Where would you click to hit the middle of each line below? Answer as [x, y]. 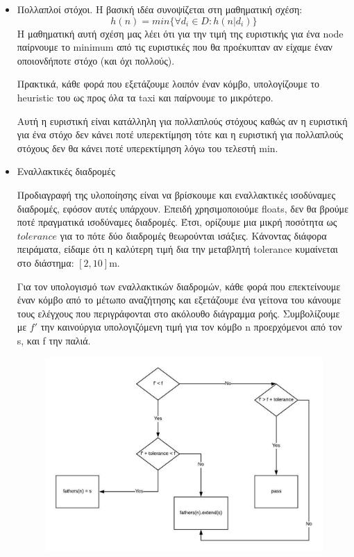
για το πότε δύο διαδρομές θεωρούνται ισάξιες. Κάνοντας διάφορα [193, 235]
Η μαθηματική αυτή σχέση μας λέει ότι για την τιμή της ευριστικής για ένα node [180, 33]
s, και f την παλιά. [54, 340]
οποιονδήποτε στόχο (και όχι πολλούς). [96, 60]
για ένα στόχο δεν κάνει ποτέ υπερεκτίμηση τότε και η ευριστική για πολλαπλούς [180, 134]
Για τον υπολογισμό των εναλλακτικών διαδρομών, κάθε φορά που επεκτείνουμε [179, 286]
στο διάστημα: [45, 262]
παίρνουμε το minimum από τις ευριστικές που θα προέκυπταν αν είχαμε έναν [175, 47]
